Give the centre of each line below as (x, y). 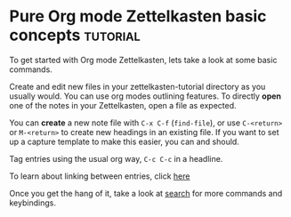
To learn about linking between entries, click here (100, 176)
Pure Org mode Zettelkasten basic (138, 16)
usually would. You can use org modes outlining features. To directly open (145, 96)
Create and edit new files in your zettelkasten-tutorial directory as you (137, 86)
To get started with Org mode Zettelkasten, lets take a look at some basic (143, 60)
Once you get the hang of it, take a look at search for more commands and (146, 193)
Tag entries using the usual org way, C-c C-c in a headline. (116, 158)
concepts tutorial (75, 35)
